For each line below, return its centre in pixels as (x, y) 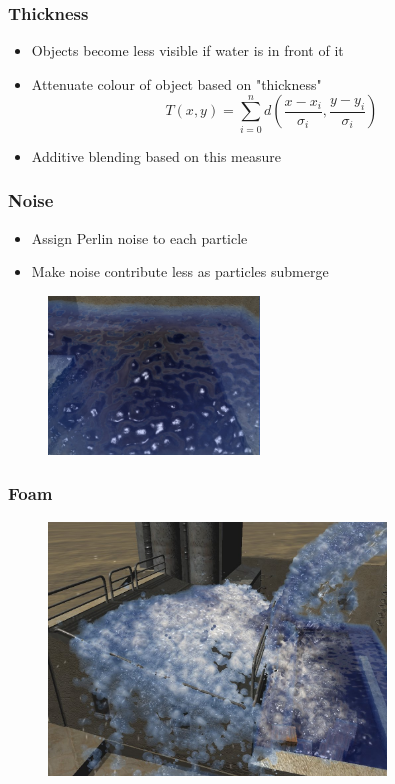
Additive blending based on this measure (156, 155)
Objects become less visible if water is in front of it (187, 50)
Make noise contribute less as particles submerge (180, 271)
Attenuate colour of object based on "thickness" (176, 83)
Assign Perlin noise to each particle (139, 237)
